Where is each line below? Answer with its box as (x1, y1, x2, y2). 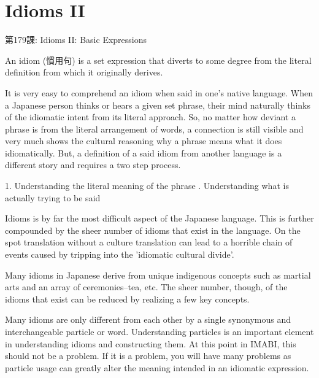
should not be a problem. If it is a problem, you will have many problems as (5, 349, 291, 362)
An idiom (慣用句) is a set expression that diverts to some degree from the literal (5, 53, 312, 66)
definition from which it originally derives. (5, 66, 163, 79)
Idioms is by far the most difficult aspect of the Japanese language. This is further (5, 212, 314, 225)
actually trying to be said (5, 191, 101, 204)
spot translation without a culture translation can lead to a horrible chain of (5, 236, 293, 249)
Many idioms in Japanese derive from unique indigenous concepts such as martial (5, 268, 311, 281)
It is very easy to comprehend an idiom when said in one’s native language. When (5, 86, 313, 99)
